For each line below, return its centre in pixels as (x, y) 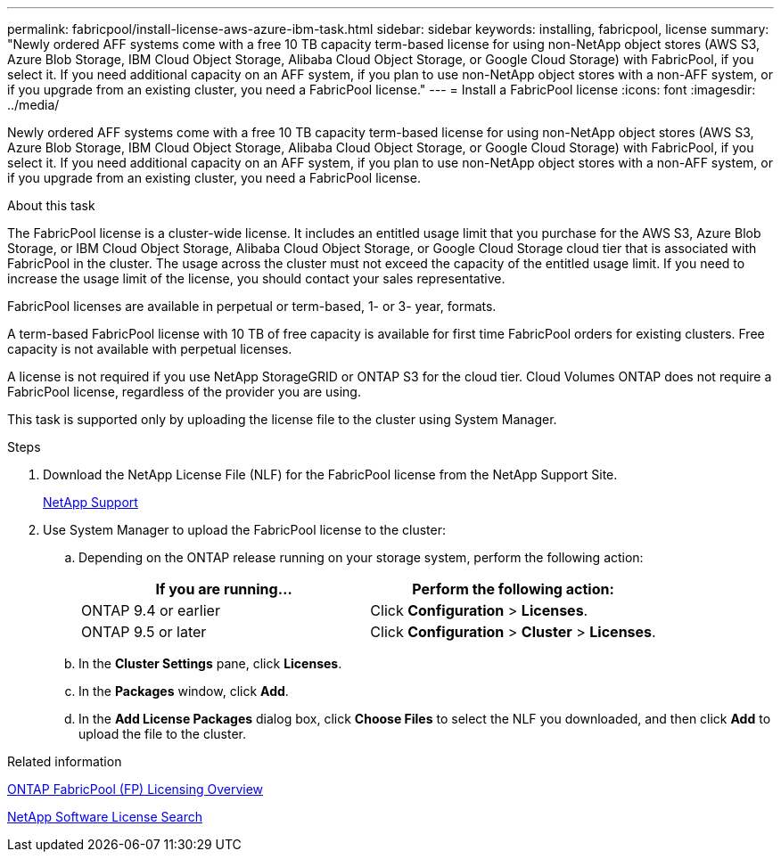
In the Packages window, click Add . (184, 691)
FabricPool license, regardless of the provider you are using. (184, 392)
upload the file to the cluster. (162, 734)
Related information (65, 761)
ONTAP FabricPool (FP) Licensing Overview (136, 789)
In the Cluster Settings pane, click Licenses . (210, 663)
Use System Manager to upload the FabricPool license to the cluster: (244, 530)
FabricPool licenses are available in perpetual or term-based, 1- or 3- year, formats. (252, 306)
